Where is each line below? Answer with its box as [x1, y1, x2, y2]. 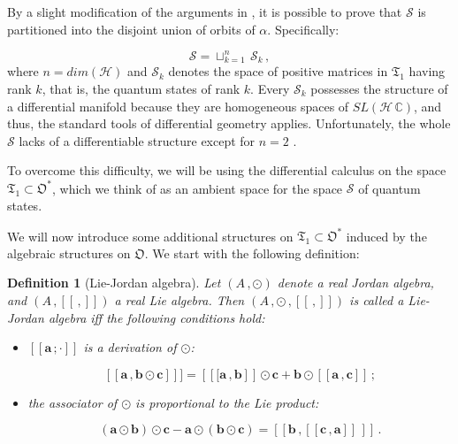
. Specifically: [267, 19, 340, 38]
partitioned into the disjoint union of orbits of [7, 19, 256, 38]
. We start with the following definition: [144, 243, 360, 262]
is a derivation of [83, 338, 177, 356]
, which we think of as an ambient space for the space [52, 179, 343, 197]
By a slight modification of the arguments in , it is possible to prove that [7, 3, 402, 20]
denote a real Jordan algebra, [277, 273, 434, 292]
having [408, 62, 446, 80]
